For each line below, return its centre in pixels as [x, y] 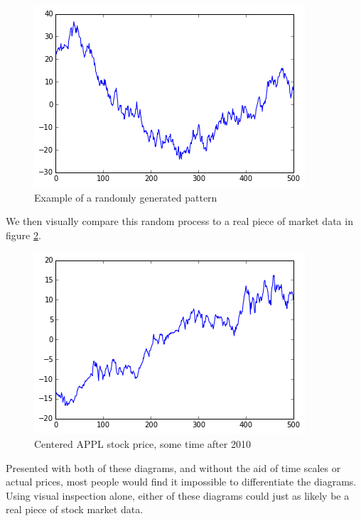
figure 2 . [23, 235]
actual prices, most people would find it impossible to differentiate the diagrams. [181, 482]
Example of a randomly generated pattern [126, 197]
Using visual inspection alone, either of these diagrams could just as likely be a [178, 495]
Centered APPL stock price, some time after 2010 [142, 443]
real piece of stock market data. [75, 509]
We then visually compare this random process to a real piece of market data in [179, 221]
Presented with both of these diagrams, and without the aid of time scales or [173, 467]
